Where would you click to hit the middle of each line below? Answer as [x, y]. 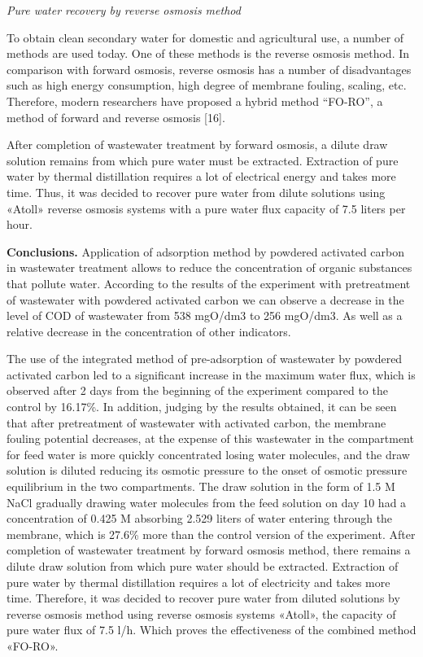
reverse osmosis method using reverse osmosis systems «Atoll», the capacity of [201, 613]
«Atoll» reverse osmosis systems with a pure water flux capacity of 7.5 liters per [206, 208]
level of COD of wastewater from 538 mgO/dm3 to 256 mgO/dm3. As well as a [205, 315]
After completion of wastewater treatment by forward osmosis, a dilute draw [197, 145]
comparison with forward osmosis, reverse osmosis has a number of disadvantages [209, 69]
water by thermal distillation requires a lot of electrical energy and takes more [201, 176]
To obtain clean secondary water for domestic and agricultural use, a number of [205, 37]
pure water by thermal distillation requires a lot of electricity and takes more [198, 582]
